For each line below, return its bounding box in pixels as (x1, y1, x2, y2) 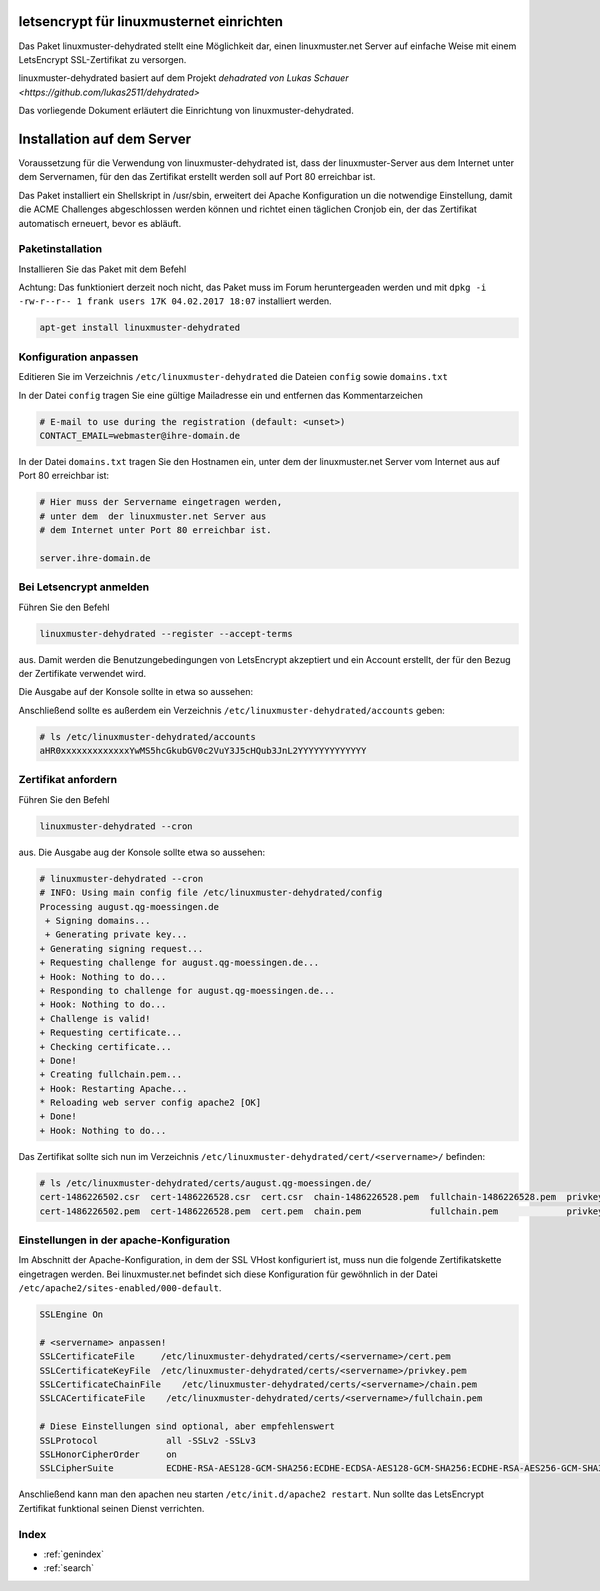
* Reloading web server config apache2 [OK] (39, 1097, 262, 1109)
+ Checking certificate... (39, 1041, 172, 1052)
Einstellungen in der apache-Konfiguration (18, 1233, 230, 1247)
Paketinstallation (18, 242, 103, 256)
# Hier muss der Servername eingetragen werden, (39, 496, 283, 508)
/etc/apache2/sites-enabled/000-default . (18, 1282, 222, 1294)
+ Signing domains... (45, 915, 151, 926)
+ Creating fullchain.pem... (39, 1069, 183, 1080)
